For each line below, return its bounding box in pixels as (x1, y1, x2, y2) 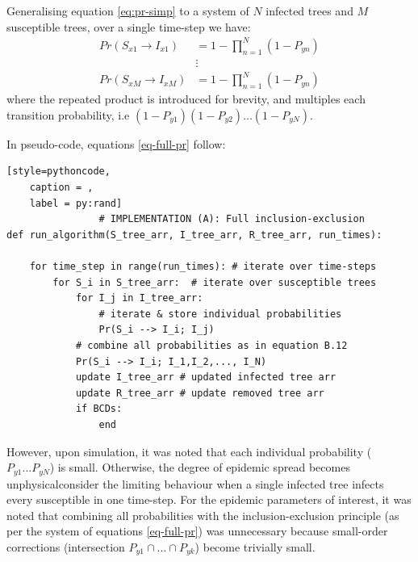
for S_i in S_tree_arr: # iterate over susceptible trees (52, 276, 377, 288)
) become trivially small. (194, 538, 316, 555)
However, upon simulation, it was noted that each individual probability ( (6, 442, 372, 459)
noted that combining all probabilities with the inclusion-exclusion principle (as (6, 506, 399, 523)
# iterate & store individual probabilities (98, 308, 342, 320)
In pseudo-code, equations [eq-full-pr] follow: (6, 135, 226, 152)
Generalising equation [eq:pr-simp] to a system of (6, 2, 249, 19)
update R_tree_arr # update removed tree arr (75, 387, 324, 399)
